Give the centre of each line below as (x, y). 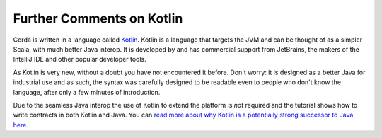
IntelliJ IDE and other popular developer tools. (80, 59)
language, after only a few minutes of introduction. (87, 92)
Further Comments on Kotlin (98, 18)
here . (21, 125)
